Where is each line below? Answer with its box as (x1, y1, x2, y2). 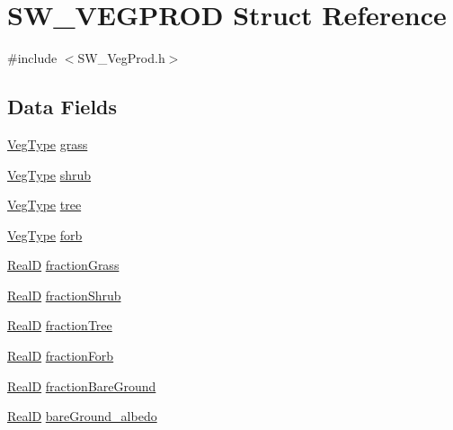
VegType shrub (7, 165, 92, 184)
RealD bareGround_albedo (7, 407, 157, 426)
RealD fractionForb (7, 346, 114, 365)
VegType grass (7, 134, 88, 153)
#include (7, 49, 58, 67)
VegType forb (7, 225, 83, 244)
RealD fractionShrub (7, 285, 121, 304)
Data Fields (7, 93, 118, 121)
